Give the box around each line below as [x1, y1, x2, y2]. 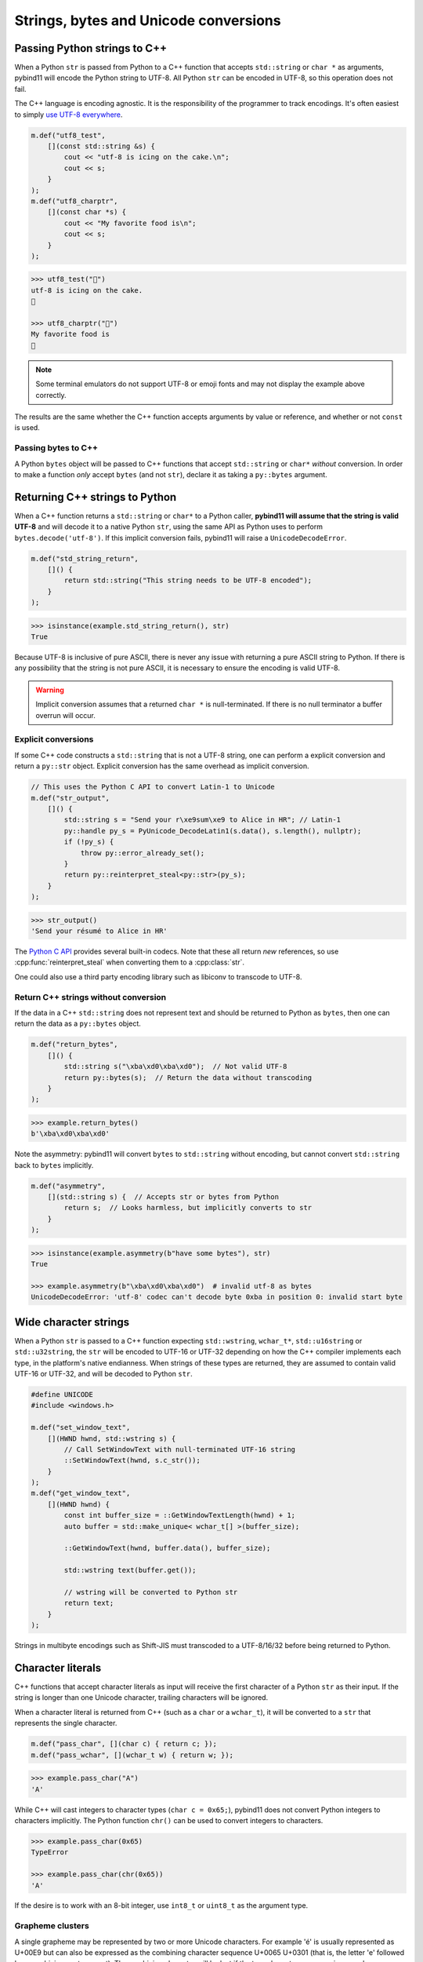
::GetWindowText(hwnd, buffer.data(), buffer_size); [63, 1544, 271, 1553]
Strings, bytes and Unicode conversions [14, 12, 281, 29]
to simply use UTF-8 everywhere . [14, 110, 123, 119]
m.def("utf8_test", [31, 130, 106, 140]
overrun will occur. [35, 710, 96, 720]
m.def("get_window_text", [31, 1489, 131, 1498]
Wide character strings [14, 1315, 130, 1329]
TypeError [31, 1848, 69, 1857]
